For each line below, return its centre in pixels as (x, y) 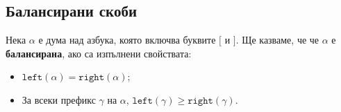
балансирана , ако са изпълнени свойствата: (99, 53)
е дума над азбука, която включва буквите (127, 40)
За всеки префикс (59, 99)
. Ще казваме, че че (277, 40)
